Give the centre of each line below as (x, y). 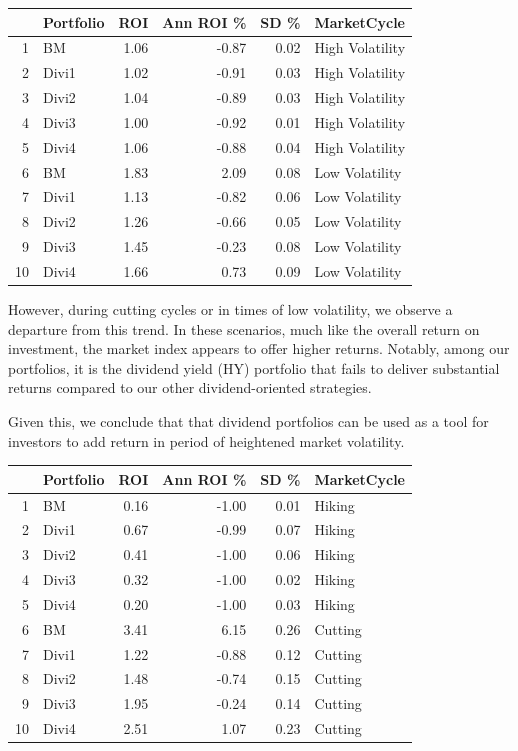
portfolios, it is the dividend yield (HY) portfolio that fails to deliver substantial (254, 367)
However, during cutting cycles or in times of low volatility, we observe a (230, 309)
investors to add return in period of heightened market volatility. (206, 440)
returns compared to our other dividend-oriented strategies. (190, 387)
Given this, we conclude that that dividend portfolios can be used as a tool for (248, 421)
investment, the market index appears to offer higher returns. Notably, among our (259, 348)
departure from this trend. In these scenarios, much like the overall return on (244, 328)
